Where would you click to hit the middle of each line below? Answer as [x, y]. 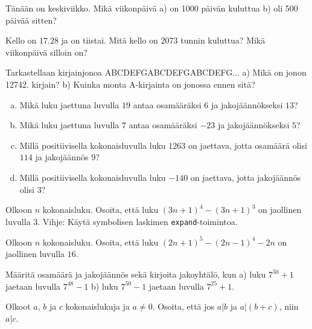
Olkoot [18, 306]
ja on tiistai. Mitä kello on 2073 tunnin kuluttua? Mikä [163, 40]
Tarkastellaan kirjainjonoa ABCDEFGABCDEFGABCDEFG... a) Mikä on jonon [156, 72]
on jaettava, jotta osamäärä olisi [247, 145]
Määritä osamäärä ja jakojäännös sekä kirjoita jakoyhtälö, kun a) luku [136, 274]
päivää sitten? [31, 20]
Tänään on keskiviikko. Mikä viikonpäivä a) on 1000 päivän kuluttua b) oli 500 [152, 8]
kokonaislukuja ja [97, 306]
